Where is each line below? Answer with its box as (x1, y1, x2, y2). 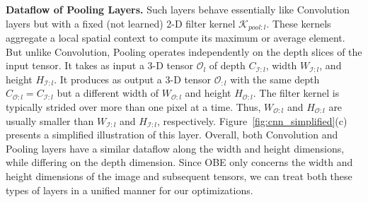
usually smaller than (6, 113, 94, 128)
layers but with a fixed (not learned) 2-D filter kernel (6, 16, 236, 30)
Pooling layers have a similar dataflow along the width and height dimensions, (6, 141, 345, 155)
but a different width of (57, 85, 159, 100)
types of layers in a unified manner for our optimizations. (6, 182, 253, 197)
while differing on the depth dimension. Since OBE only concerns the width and (6, 155, 353, 170)
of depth (209, 58, 246, 73)
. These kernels (266, 16, 331, 30)
